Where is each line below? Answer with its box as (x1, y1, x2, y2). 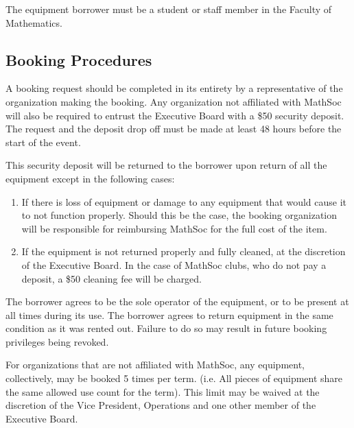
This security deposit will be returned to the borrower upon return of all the (5, 158, 327, 172)
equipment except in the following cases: (5, 171, 175, 185)
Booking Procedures (5, 49, 152, 70)
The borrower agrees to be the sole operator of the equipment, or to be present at (5, 294, 349, 309)
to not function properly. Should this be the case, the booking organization (21, 208, 338, 222)
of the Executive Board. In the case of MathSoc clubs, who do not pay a (21, 257, 327, 272)
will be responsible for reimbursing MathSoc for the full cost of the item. (21, 221, 327, 235)
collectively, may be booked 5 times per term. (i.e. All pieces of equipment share (5, 371, 343, 385)
